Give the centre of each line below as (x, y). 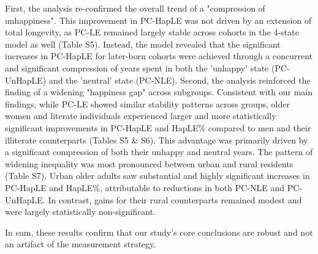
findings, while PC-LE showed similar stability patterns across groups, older (147, 103)
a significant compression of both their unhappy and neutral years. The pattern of (159, 152)
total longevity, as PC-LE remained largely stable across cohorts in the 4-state (152, 32)
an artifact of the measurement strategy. (81, 244)
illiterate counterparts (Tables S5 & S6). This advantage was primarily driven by (157, 140)
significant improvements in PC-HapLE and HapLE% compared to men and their (158, 127)
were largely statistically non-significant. (81, 212)
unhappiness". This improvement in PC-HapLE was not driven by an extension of (158, 20)
